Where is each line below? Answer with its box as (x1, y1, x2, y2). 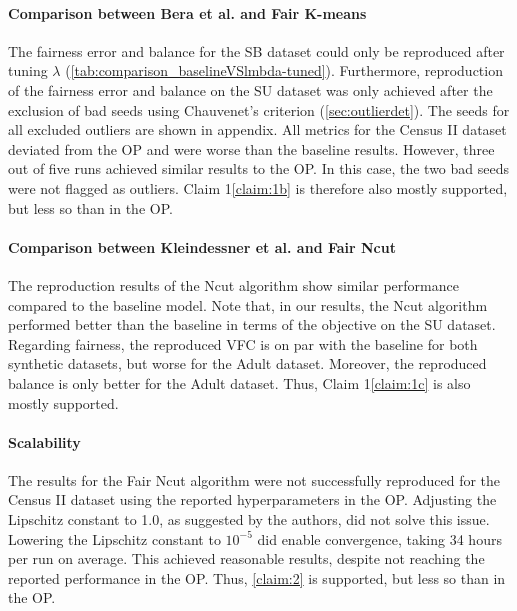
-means (317, 2, 367, 23)
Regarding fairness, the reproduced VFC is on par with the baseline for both (8, 333, 478, 354)
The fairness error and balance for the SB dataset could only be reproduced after (8, 40, 505, 61)
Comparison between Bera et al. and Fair (8, 2, 300, 23)
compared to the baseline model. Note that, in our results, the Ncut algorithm (8, 294, 488, 315)
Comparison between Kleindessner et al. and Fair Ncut (8, 236, 396, 257)
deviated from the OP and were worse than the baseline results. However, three (8, 138, 495, 159)
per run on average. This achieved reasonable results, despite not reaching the (8, 548, 485, 569)
